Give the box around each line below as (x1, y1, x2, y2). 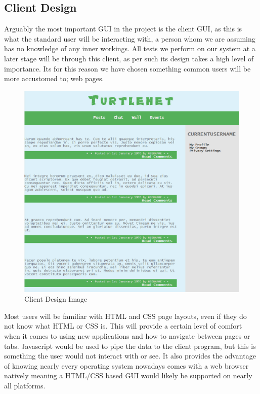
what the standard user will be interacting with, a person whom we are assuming (4, 33, 255, 44)
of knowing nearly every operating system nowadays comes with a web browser (4, 360, 249, 371)
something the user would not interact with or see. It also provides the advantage (4, 350, 256, 361)
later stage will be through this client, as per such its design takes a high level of (4, 53, 254, 63)
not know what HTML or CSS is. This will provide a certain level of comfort (4, 320, 242, 331)
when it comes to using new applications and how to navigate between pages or (4, 331, 250, 341)
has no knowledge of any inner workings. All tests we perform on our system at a (4, 43, 255, 54)
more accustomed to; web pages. (4, 73, 104, 84)
